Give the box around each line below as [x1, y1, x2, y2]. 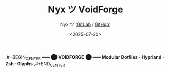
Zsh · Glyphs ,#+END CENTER [5, 60, 65, 68]
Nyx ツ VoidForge [48, 4, 123, 15]
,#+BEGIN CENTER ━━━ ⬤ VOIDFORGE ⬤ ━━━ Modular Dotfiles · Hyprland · [5, 54, 164, 61]
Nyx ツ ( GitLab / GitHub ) [60, 21, 111, 27]
